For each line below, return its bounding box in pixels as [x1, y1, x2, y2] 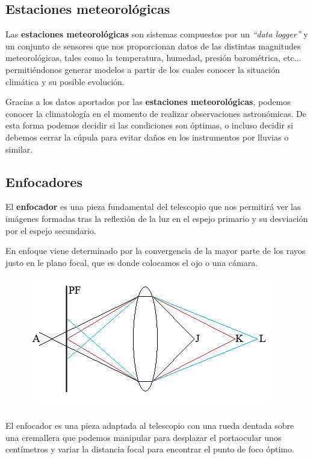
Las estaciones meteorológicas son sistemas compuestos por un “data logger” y [5, 28, 308, 40]
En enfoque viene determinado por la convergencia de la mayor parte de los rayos [5, 244, 306, 257]
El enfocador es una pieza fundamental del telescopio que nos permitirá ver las [5, 200, 301, 213]
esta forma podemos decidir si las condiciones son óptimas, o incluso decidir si [5, 119, 293, 131]
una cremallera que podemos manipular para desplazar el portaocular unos [5, 431, 282, 443]
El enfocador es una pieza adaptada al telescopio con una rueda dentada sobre [5, 419, 294, 431]
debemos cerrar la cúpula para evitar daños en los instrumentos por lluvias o [5, 130, 289, 143]
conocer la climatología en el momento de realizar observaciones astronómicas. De [5, 107, 306, 119]
